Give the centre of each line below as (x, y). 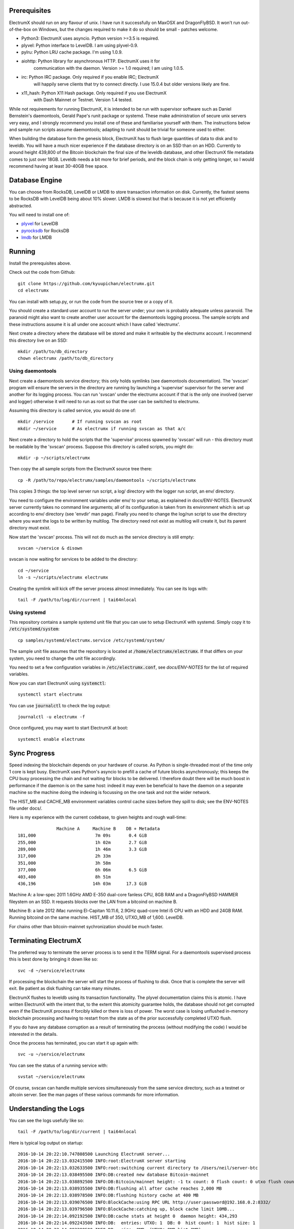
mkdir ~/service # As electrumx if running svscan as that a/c (102, 428)
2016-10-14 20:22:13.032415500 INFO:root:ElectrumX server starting (102, 1161)
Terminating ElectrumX (45, 941)
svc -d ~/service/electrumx (51, 970)
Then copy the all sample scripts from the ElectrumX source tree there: (81, 469)
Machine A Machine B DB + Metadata (108, 829)
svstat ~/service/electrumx (51, 1077)
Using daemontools (33, 371)
